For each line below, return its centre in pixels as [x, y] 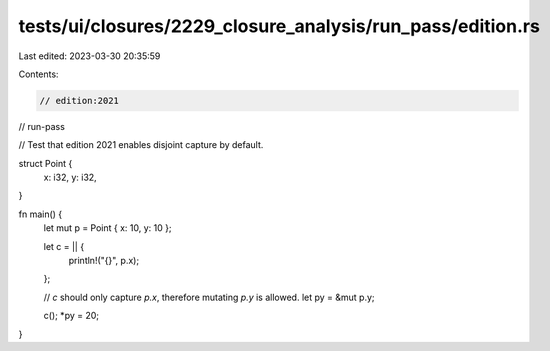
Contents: [38, 74]
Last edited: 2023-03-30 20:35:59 [89, 56]
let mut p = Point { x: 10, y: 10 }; [107, 228]
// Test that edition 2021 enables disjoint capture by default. [141, 145]
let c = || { [64, 246]
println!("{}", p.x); [104, 261]
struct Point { [45, 163]
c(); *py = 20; [71, 316]
